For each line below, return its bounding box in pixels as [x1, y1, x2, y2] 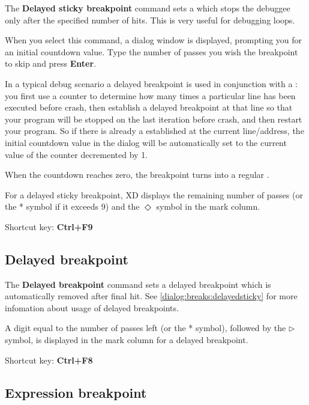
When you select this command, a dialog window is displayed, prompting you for [5, 34, 302, 46]
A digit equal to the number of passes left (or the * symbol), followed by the [5, 321, 286, 334]
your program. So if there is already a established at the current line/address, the [5, 124, 304, 137]
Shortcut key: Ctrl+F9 [5, 220, 93, 233]
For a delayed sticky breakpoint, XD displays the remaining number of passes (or [5, 188, 303, 201]
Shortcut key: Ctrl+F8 [5, 353, 93, 366]
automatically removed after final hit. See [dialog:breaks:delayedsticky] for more [5, 290, 298, 302]
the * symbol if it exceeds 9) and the [5, 200, 140, 213]
